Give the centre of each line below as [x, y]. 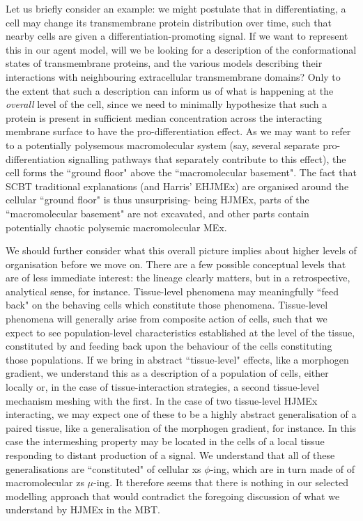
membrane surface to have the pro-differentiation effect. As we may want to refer [178, 131]
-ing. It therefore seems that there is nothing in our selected [221, 482]
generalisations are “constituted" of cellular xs [103, 468]
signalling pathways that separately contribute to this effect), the [207, 158]
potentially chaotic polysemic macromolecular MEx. [116, 227]
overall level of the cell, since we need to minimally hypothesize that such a [167, 104]
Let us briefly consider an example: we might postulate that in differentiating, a [176, 8]
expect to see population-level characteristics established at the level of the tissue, [180, 332]
